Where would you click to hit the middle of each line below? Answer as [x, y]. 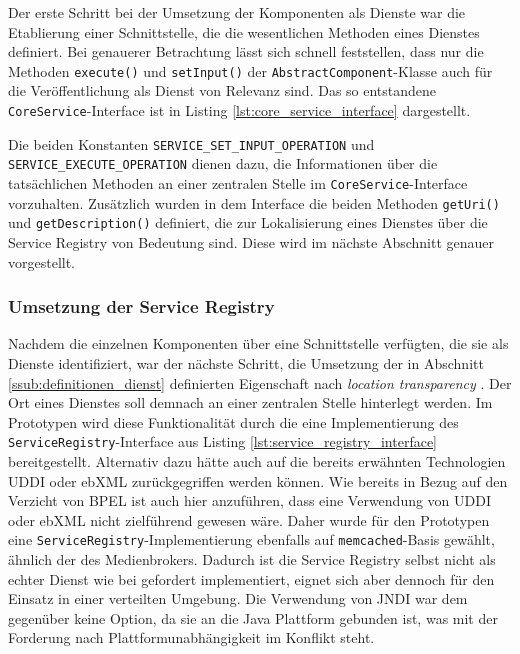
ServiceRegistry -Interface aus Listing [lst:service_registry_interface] [222, 441]
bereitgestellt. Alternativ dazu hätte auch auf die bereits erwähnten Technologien [257, 461]
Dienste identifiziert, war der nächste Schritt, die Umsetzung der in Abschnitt [246, 362]
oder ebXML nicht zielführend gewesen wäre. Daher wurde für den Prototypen [249, 519]
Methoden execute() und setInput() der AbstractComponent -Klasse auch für [250, 70]
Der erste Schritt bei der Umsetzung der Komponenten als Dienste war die [237, 12]
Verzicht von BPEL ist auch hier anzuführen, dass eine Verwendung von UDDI [250, 500]
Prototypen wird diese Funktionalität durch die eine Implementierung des [233, 421]
